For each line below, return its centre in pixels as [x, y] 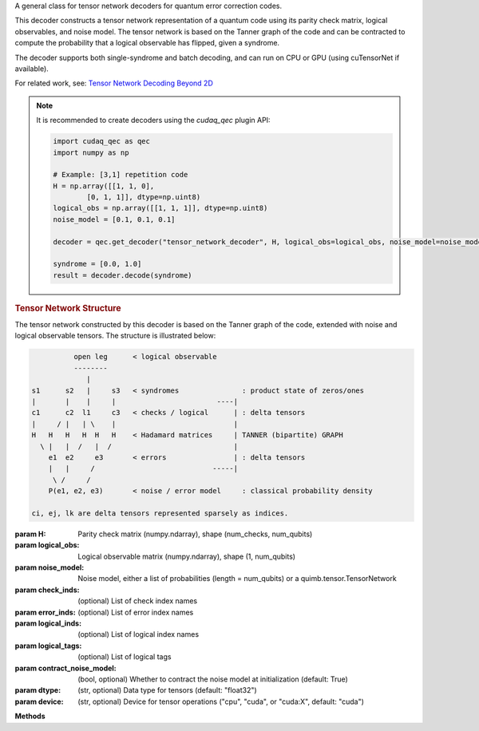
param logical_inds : [48, 623]
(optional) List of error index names [136, 612]
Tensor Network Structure [68, 308]
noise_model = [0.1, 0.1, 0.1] [114, 219]
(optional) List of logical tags [125, 657]
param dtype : [38, 690]
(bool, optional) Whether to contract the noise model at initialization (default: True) [213, 679]
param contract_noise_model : [66, 668]
